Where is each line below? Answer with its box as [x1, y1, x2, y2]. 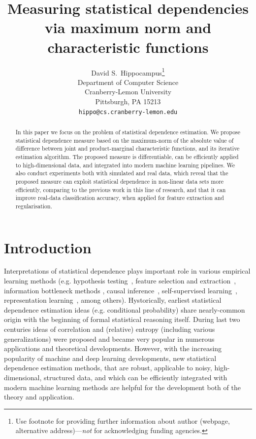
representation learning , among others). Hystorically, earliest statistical [4, 295, 222, 305]
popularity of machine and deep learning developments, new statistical [4, 353, 217, 363]
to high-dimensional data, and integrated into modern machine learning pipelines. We [15, 160, 235, 169]
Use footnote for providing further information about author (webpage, [15, 415, 230, 426]
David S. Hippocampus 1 [91, 66, 165, 78]
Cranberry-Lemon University [84, 86, 172, 97]
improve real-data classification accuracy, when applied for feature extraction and [15, 194, 224, 202]
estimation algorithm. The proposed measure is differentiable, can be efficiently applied [15, 152, 239, 160]
